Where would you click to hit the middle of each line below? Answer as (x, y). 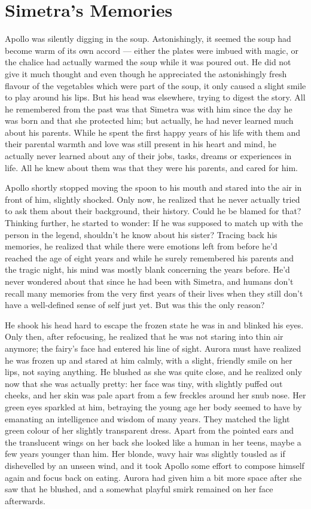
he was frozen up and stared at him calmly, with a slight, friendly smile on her (149, 360)
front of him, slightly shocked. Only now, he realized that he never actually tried (153, 199)
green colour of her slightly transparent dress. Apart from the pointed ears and (149, 430)
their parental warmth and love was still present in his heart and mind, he (141, 144)
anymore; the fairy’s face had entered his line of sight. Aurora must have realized (153, 348)
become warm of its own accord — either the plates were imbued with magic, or (152, 50)
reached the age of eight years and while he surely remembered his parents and (150, 257)
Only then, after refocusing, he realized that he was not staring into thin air (144, 336)
